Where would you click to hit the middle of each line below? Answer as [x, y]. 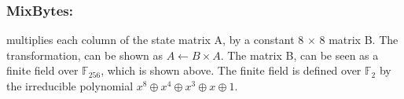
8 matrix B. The [359, 40]
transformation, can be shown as [85, 55]
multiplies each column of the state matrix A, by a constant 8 [155, 40]
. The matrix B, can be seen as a [299, 55]
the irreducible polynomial [70, 86]
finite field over [42, 70]
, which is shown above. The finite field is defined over [231, 70]
